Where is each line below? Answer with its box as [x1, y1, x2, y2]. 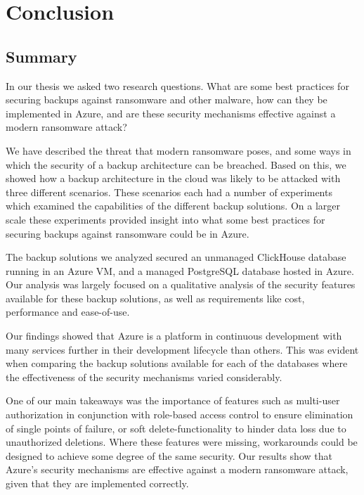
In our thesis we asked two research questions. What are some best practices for [6, 78, 349, 93]
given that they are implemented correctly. [6, 476, 189, 491]
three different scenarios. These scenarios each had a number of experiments [6, 184, 332, 199]
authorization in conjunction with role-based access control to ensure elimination [6, 407, 353, 422]
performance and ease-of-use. [6, 304, 130, 319]
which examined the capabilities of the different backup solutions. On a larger [6, 198, 340, 213]
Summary [6, 45, 77, 67]
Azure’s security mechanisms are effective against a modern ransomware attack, [6, 462, 349, 477]
